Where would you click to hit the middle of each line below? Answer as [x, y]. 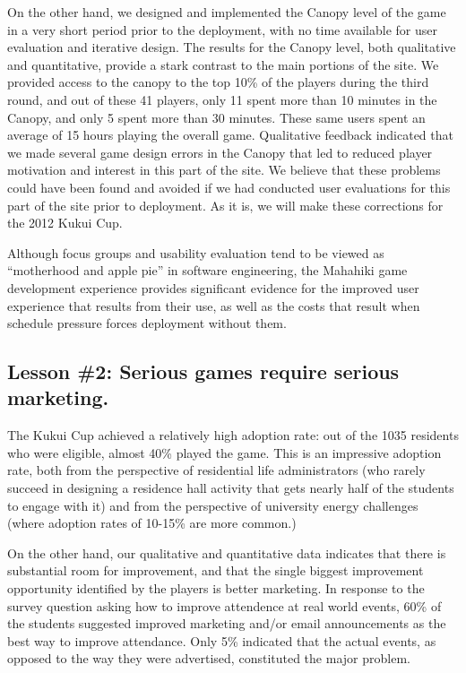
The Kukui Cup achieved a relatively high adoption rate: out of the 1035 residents [233, 435]
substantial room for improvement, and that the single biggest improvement [216, 570]
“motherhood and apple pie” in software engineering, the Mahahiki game [207, 270]
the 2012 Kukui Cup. [65, 223]
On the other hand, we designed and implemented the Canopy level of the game [227, 12]
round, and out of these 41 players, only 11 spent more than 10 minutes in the [222, 99]
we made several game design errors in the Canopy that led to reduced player [220, 152]
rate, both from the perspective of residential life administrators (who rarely [216, 470]
